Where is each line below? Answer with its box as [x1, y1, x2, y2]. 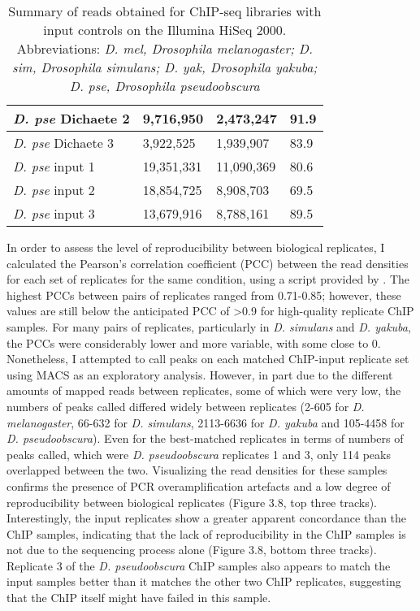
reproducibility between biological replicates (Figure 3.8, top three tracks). [6, 493, 377, 510]
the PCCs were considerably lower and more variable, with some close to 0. [6, 334, 381, 351]
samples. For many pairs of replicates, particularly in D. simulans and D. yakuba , [6, 318, 411, 335]
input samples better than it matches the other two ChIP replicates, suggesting [6, 573, 401, 590]
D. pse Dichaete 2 [13, 109, 130, 128]
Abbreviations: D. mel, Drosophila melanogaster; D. [16, 39, 313, 58]
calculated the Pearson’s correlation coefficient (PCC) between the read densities [6, 254, 409, 271]
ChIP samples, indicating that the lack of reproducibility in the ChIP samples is [6, 525, 406, 542]
